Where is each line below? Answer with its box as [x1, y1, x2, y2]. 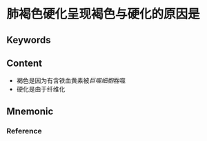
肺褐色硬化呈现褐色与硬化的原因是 [6, 6, 201, 22]
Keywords [6, 34, 51, 45]
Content [6, 57, 43, 69]
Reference [6, 126, 42, 135]
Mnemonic [6, 105, 54, 117]
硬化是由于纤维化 [16, 85, 66, 94]
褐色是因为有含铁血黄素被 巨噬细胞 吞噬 [16, 76, 126, 85]
